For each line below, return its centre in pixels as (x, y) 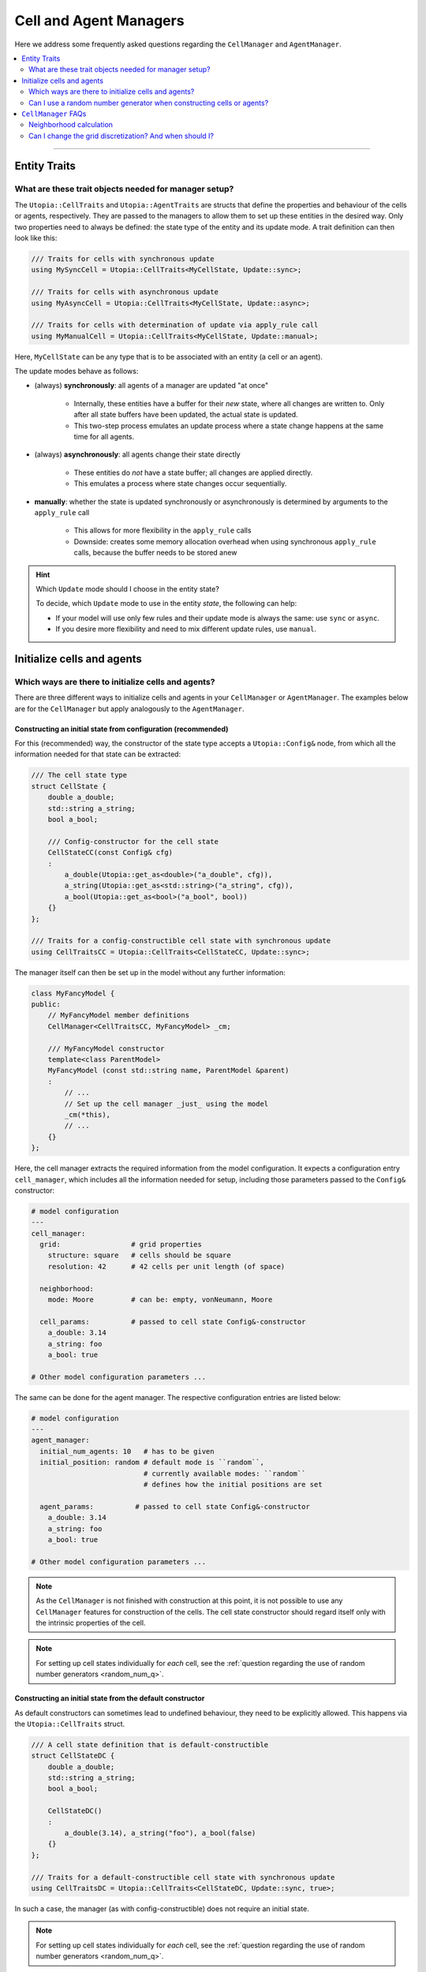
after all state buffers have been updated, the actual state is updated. (186, 415)
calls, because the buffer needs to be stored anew (155, 553)
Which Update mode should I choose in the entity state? (128, 588)
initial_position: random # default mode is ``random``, (152, 1462)
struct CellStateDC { (73, 1756)
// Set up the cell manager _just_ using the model (166, 1104)
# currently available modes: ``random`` (224, 1473)
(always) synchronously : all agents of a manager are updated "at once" (151, 386)
